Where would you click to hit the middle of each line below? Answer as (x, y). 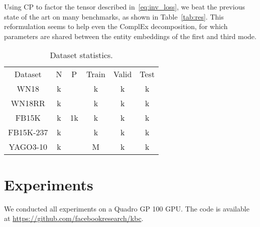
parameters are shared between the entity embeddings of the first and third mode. (130, 36)
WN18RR (28, 103)
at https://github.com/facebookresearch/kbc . (74, 218)
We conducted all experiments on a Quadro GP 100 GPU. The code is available (127, 208)
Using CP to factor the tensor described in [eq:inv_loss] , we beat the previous (124, 7)
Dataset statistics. (81, 55)
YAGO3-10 (28, 147)
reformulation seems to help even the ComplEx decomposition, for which (116, 26)
